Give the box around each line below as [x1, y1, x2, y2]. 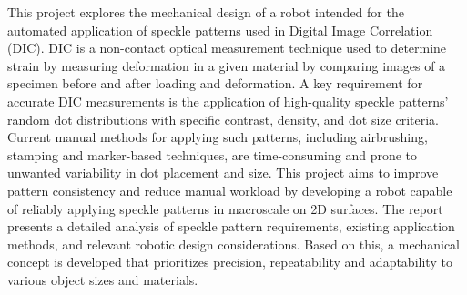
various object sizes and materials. [7, 270, 198, 289]
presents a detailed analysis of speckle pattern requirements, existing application [7, 217, 455, 236]
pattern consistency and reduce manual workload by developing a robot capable [7, 180, 452, 199]
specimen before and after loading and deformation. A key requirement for [7, 74, 423, 93]
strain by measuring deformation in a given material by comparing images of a [7, 56, 446, 75]
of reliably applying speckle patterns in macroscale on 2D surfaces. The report [7, 198, 443, 218]
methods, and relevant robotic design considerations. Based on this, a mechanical [7, 234, 460, 253]
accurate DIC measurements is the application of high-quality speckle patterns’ [7, 91, 449, 110]
